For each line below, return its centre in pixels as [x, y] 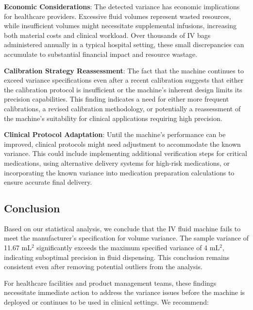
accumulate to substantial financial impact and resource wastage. [101, 54]
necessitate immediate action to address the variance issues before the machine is [125, 292]
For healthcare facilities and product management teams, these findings [110, 283]
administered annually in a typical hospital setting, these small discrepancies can [124, 44]
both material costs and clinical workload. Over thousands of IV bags [107, 35]
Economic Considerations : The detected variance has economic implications [122, 6]
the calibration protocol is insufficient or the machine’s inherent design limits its [123, 89]
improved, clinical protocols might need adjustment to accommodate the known [122, 144]
